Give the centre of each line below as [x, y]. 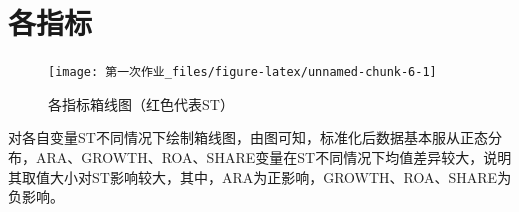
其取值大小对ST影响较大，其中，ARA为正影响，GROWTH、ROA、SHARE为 [260, 176]
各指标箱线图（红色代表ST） [141, 103]
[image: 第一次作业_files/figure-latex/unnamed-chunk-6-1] [242, 72]
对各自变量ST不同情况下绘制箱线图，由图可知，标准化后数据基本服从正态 [248, 137]
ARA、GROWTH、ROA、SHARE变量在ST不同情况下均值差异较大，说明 [273, 156]
